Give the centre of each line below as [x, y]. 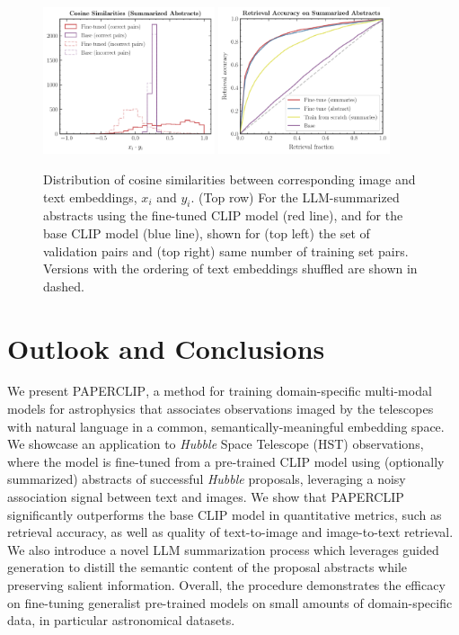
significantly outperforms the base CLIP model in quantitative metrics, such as [225, 514]
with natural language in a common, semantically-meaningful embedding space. [226, 426]
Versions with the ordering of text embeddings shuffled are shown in [230, 268]
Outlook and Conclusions [166, 348]
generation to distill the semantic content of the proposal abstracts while [207, 567]
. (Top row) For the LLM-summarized [295, 197]
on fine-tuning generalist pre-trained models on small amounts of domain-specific [230, 602]
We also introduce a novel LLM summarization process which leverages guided [223, 549]
